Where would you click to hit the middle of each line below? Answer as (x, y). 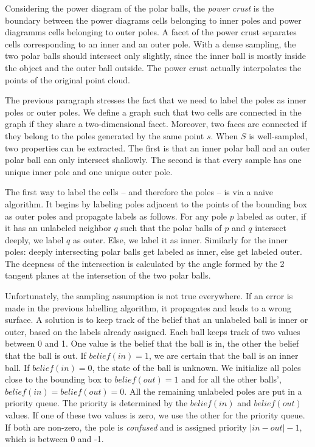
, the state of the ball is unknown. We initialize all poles (196, 367)
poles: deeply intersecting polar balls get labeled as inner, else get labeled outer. (154, 251)
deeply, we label (34, 239)
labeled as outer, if (272, 216)
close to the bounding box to (58, 379)
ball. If (17, 367)
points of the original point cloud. (67, 79)
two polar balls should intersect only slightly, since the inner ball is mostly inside (156, 56)
